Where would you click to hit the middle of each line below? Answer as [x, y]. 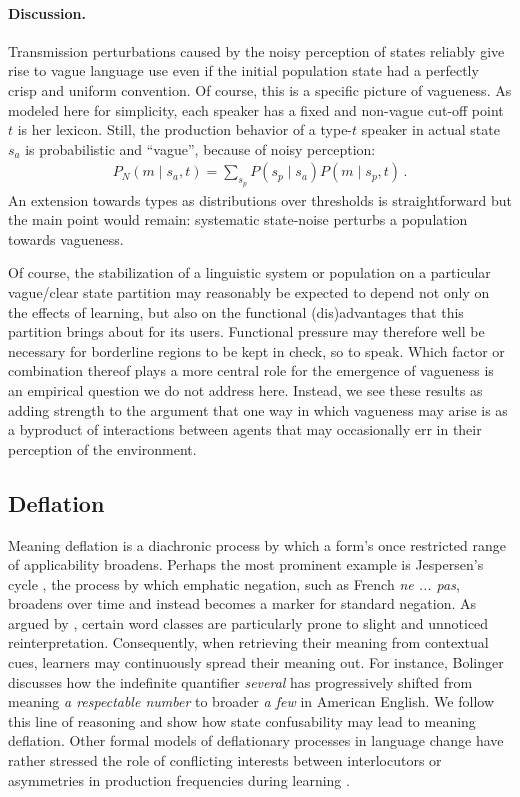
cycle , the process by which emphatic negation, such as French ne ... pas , [234, 583]
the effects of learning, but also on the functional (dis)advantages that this [236, 311]
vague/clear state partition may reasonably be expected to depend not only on [249, 291]
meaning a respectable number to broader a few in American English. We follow [251, 701]
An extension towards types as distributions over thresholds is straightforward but [260, 199]
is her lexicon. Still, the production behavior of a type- [185, 129]
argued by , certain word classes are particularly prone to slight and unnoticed [248, 622]
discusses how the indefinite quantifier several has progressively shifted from [240, 681]
